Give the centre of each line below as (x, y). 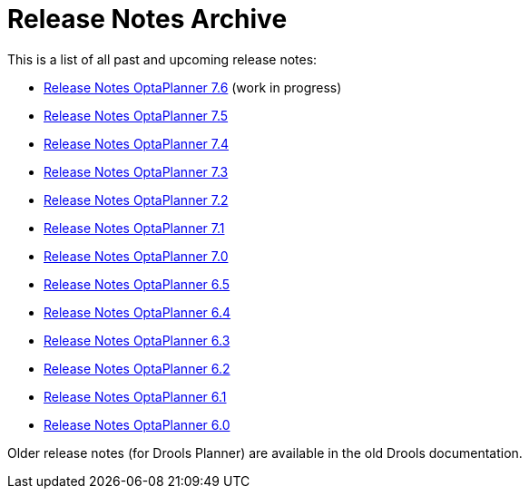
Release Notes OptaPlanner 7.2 (136, 199)
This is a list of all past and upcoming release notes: (162, 59)
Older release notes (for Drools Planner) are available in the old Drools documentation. (265, 452)
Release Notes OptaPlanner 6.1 (135, 396)
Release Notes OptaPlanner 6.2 (137, 368)
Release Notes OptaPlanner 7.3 (136, 171)
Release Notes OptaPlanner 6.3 (137, 340)
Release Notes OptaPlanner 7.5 (136, 115)
